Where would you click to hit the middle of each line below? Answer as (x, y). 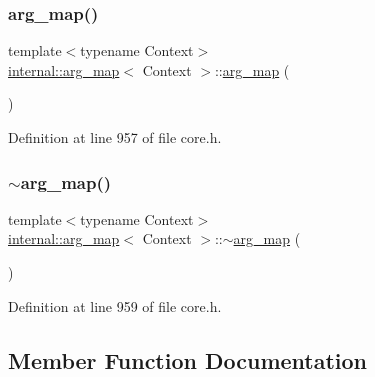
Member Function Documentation (188, 359)
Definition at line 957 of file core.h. (115, 137)
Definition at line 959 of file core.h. (115, 305)
